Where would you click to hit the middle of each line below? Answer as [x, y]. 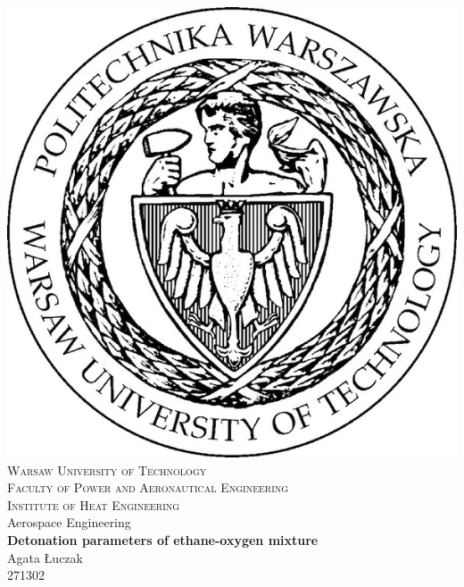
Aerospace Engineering [69, 522]
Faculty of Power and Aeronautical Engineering [148, 487]
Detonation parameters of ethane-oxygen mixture [163, 539]
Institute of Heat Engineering [94, 504]
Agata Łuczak [45, 557]
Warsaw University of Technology [107, 470]
